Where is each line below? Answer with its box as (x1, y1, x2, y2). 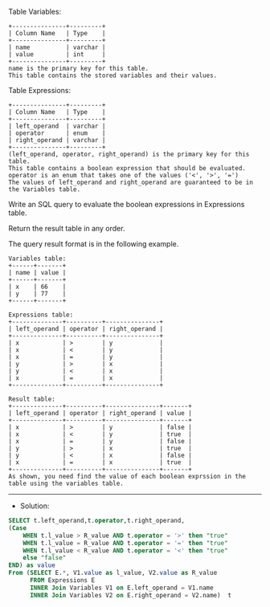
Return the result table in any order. (8, 224, 125, 233)
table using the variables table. (8, 479, 125, 487)
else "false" (22, 554, 67, 562)
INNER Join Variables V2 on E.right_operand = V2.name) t (29, 591, 231, 599)
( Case (8, 523, 27, 532)
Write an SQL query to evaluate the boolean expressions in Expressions (8, 200, 245, 209)
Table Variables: (8, 7, 62, 16)
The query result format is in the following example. (8, 239, 179, 248)
